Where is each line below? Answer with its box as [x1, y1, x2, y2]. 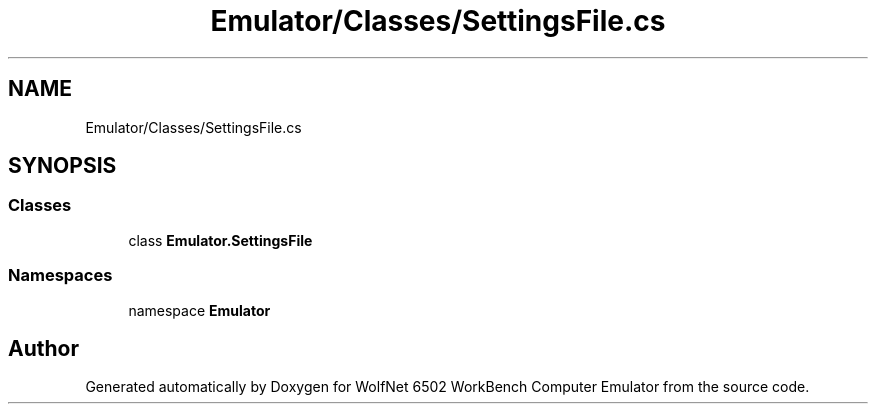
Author [8, 335, 79, 361]
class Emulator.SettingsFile [128, 231, 313, 249]
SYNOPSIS [8, 153, 117, 179]
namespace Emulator [128, 301, 271, 319]
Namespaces [8, 265, 113, 286]
